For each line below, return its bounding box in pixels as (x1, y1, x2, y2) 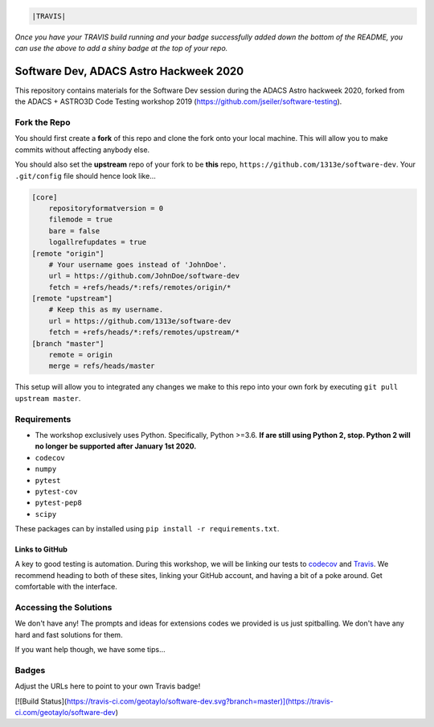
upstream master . (14, 393, 81, 403)
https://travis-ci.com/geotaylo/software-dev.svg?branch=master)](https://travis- (66, 696, 334, 706)
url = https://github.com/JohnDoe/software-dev (48, 271, 240, 281)
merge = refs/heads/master (48, 361, 156, 370)
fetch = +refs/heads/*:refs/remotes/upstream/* (48, 328, 240, 337)
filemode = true (48, 215, 113, 225)
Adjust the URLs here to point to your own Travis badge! (14, 681, 201, 692)
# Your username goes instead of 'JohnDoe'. (48, 260, 227, 269)
